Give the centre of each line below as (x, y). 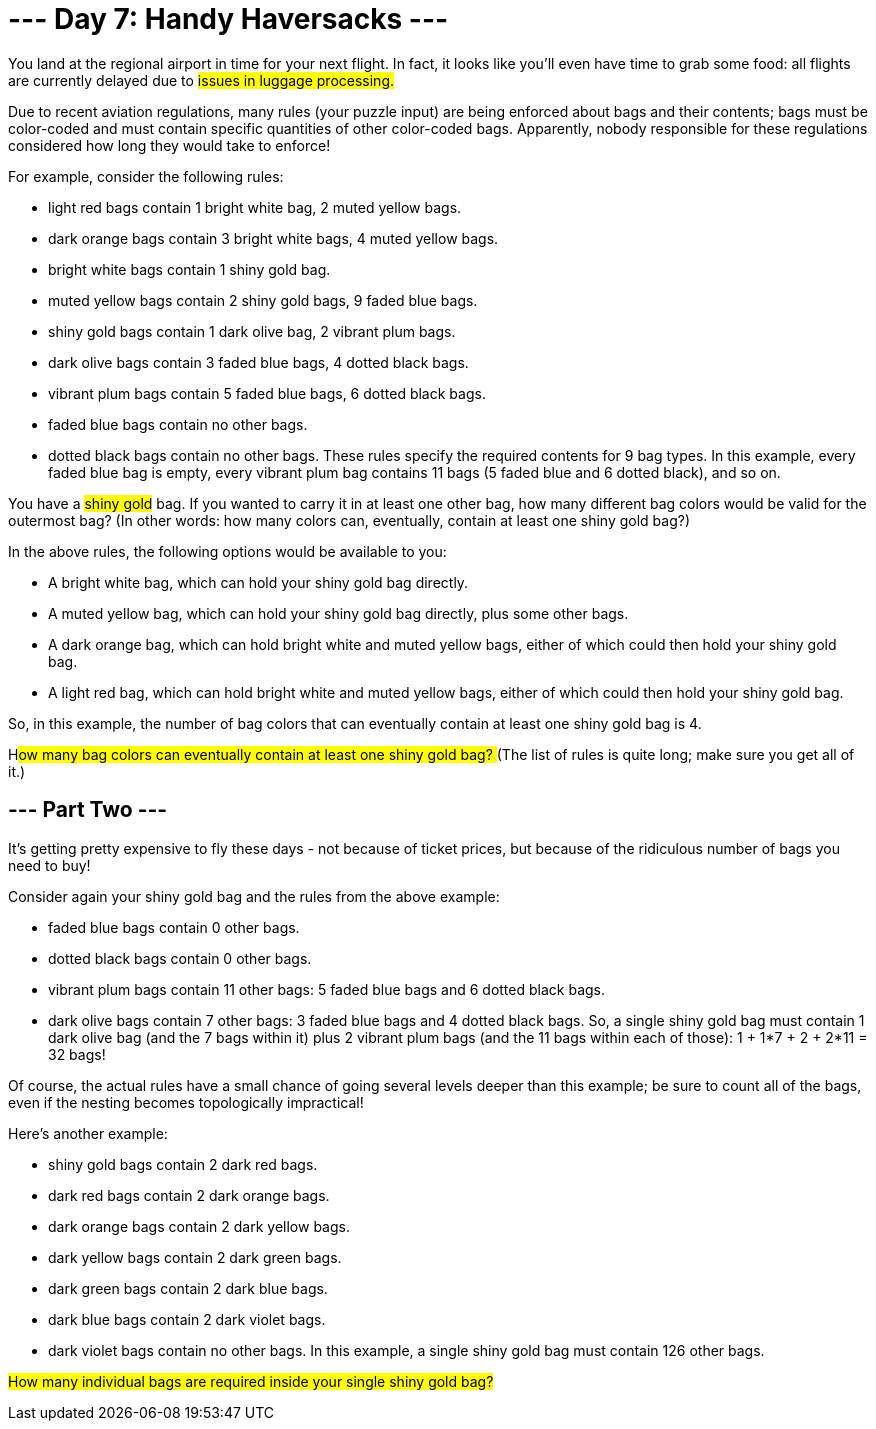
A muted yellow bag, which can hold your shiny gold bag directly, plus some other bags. (338, 613)
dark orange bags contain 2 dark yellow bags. (199, 1226)
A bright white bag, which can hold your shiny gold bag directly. (258, 582)
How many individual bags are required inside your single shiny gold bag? (251, 1381)
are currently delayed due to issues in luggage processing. (201, 80)
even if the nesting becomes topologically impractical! (186, 1102)
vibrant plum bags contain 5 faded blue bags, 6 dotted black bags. (267, 393)
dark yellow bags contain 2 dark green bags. (195, 1257)
